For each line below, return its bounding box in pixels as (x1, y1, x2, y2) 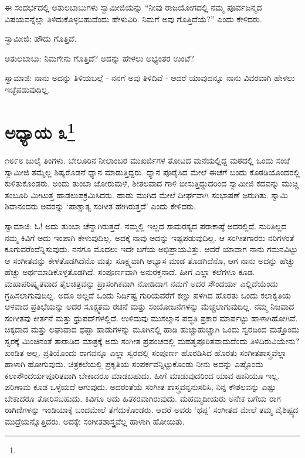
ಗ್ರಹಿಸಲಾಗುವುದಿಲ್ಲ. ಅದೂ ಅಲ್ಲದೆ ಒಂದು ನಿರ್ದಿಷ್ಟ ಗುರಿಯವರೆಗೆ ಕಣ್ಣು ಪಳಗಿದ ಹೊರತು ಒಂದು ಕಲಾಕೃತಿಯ (5, 289, 292, 301)
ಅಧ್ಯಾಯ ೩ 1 (5, 117, 76, 144)
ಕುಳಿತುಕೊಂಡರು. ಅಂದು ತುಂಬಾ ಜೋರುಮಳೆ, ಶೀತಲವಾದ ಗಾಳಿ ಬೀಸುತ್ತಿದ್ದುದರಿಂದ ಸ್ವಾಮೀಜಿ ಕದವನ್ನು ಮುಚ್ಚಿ (5, 177, 299, 189)
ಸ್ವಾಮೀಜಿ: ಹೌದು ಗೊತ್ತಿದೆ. (5, 32, 77, 45)
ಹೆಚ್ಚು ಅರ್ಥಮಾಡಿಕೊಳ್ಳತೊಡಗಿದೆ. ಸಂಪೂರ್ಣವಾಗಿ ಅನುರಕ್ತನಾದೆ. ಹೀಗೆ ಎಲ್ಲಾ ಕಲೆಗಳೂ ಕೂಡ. (5, 266, 255, 278)
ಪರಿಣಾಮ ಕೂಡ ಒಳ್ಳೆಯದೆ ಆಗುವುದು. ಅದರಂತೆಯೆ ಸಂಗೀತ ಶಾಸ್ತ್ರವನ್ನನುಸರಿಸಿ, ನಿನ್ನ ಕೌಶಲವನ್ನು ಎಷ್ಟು (5, 381, 276, 393)
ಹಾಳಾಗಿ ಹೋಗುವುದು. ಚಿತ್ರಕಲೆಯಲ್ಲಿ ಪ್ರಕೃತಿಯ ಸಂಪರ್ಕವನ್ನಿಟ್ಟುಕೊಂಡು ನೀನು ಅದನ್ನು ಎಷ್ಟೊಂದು (5, 358, 263, 370)
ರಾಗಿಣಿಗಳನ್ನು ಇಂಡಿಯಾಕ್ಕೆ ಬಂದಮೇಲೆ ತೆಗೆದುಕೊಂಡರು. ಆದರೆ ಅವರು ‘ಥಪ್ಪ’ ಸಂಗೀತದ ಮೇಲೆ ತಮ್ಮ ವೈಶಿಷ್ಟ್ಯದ (5, 403, 299, 416)
